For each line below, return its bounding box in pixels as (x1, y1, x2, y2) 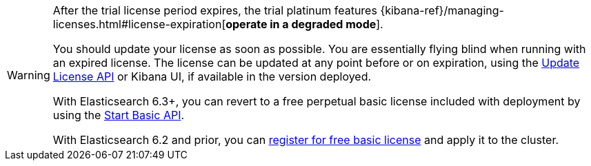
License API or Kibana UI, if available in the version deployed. (52, 70, 372, 83)
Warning (7, 68, 50, 82)
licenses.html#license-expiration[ (52, 17, 226, 31)
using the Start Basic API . (52, 108, 185, 122)
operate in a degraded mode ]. (226, 17, 383, 31)
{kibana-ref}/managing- (380, 3, 504, 17)
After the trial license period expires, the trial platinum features (52, 3, 377, 17)
